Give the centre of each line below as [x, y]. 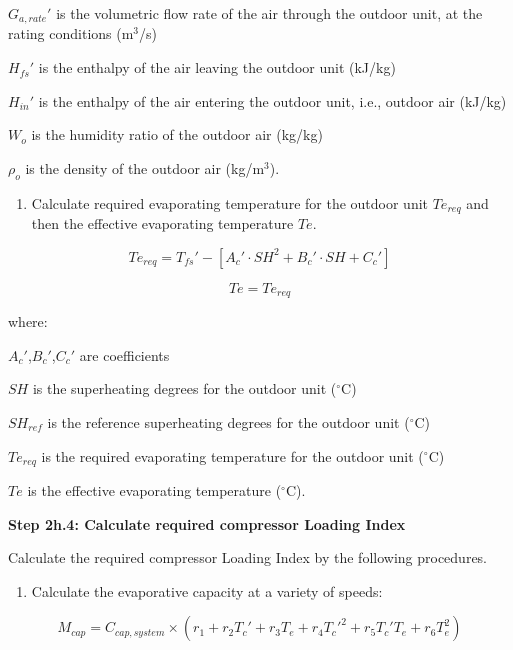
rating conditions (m [71, 33]
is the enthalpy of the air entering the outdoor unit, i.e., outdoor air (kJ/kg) [272, 100]
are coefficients [124, 354]
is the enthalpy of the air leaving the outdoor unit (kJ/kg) [217, 67]
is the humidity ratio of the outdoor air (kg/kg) [177, 134]
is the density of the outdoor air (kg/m [145, 167]
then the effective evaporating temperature [162, 223]
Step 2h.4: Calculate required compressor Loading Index [207, 523]
